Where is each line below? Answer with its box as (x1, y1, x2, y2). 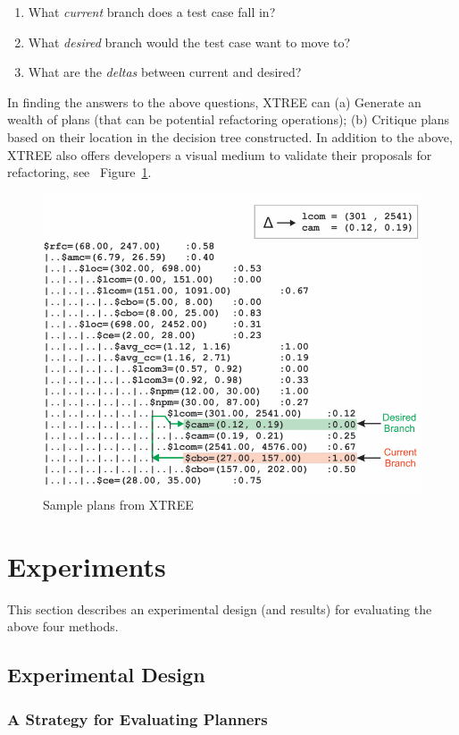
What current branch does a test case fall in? (28, 3, 276, 21)
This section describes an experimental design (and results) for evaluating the (7, 599, 432, 618)
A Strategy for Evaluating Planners (7, 707, 268, 730)
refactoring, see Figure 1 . (7, 163, 152, 182)
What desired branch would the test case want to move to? (28, 32, 351, 51)
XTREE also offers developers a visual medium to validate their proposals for (7, 145, 432, 164)
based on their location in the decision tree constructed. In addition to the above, (7, 127, 453, 146)
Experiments (7, 547, 166, 584)
